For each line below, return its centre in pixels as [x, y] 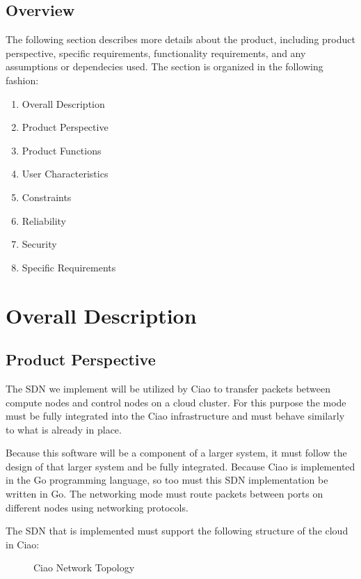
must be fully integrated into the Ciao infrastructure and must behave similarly [175, 416]
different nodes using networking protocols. [97, 507]
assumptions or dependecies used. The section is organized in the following [165, 66]
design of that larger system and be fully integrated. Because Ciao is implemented [180, 466]
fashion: [22, 80]
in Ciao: [23, 544]
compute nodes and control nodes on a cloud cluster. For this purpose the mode [176, 402]
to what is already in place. [64, 429]
